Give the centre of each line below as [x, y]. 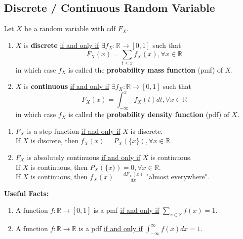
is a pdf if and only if [111, 228]
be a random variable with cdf [70, 28]
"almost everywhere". [178, 177]
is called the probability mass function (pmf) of [146, 69]
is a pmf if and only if [126, 210]
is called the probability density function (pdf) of [149, 114]
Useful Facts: [26, 193]
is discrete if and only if [61, 45]
